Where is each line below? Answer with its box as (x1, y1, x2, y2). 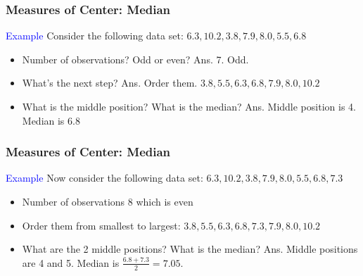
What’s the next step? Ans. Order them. (22, 75, 198, 90)
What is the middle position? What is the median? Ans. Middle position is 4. (22, 99, 356, 113)
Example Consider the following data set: (6, 28, 184, 43)
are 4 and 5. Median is (22, 255, 120, 270)
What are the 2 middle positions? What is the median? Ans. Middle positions (22, 241, 358, 256)
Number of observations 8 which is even (22, 194, 193, 208)
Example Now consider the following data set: (6, 170, 203, 185)
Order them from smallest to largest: (22, 218, 181, 232)
